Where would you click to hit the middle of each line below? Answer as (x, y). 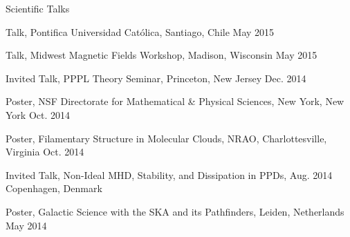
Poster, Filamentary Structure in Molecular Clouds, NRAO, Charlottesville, (166, 138)
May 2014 (26, 225)
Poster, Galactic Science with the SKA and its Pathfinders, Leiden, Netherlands (175, 211)
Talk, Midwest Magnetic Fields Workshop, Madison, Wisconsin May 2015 (162, 55)
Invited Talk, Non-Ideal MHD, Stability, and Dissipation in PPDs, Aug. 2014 (169, 174)
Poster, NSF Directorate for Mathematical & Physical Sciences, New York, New (175, 101)
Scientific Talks (38, 8)
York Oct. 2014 (38, 114)
